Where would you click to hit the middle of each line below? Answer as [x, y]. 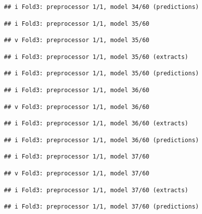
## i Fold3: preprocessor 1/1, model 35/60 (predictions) [101, 74]
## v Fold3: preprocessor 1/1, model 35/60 [77, 40]
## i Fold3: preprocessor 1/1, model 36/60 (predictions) [101, 140]
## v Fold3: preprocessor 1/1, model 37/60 [77, 173]
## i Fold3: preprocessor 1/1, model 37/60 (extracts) [96, 190]
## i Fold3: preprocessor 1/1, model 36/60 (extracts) [96, 124]
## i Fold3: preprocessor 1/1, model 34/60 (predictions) [101, 7]
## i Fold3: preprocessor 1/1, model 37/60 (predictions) [101, 207]
